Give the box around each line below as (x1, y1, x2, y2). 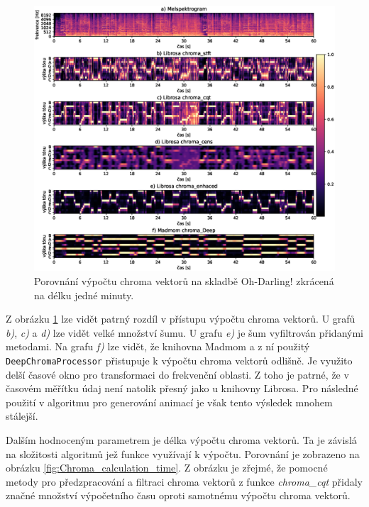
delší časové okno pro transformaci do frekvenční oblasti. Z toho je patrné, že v (6, 367, 349, 381)
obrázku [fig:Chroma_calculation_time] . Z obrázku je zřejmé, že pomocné (6, 460, 328, 475)
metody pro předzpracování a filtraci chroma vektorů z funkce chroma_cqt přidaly (6, 474, 363, 489)
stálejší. (6, 408, 38, 423)
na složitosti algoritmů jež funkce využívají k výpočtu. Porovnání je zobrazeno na (6, 446, 360, 461)
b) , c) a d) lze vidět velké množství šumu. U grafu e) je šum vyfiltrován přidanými (6, 325, 363, 340)
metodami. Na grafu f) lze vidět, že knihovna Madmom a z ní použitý (6, 339, 310, 354)
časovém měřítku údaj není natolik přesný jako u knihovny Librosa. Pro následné (6, 381, 358, 396)
